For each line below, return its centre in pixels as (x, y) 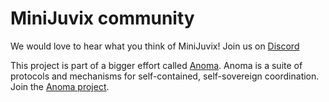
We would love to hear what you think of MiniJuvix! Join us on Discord (155, 46)
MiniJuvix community (102, 18)
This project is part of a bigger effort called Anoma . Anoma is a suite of (156, 65)
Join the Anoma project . (60, 86)
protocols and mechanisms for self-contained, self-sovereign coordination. (165, 76)
